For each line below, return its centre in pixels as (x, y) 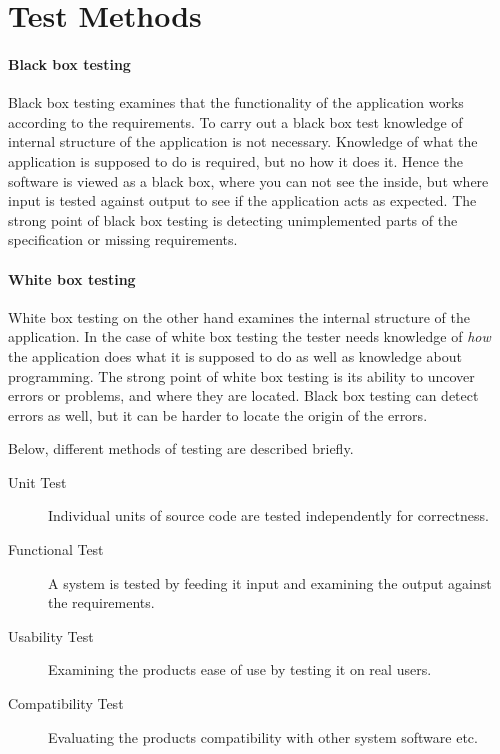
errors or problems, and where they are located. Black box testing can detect (243, 395)
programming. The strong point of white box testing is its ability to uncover (241, 375)
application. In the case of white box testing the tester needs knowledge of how (249, 336)
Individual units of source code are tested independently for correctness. (268, 515)
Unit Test (37, 481)
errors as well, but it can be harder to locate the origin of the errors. (218, 414)
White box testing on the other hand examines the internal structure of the (239, 316)
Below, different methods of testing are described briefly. (181, 448)
